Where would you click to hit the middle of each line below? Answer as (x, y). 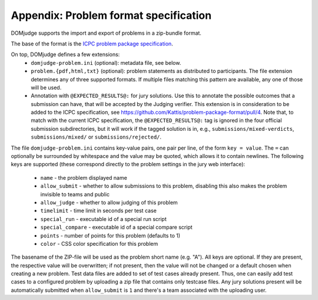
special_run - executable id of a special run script (104, 219)
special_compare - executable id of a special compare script (116, 228)
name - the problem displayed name (84, 177)
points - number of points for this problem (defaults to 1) (110, 235)
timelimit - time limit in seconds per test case (99, 211)
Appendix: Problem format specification (111, 15)
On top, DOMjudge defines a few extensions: (65, 55)
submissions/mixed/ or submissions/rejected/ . (96, 137)
